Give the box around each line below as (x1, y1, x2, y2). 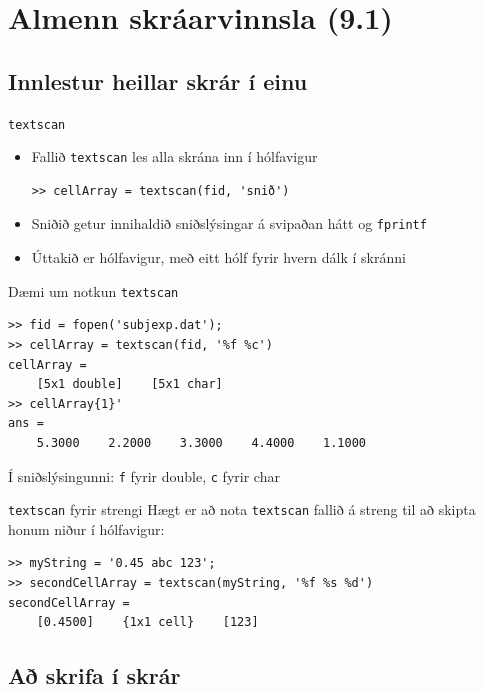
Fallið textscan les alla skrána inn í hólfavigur (31, 146, 318, 167)
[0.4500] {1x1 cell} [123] (36, 615, 259, 630)
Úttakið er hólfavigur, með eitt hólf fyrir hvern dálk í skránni (31, 247, 406, 268)
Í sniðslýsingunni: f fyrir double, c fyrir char (8, 465, 280, 486)
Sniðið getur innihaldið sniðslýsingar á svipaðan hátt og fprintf (31, 213, 427, 234)
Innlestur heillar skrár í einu (8, 65, 308, 96)
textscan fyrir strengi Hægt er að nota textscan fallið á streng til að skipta (8, 499, 476, 520)
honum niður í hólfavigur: (8, 518, 165, 539)
